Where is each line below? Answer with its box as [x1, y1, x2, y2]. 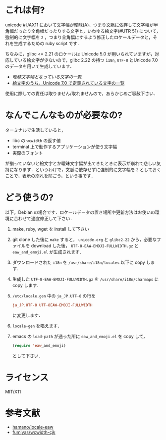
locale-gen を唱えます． [12, 323, 62, 329]
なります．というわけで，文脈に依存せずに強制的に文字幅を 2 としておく [13, 166, 162, 172]
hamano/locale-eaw [12, 424, 54, 430]
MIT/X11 [5, 389, 21, 394]
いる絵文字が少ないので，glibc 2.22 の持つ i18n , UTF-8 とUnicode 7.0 [18, 57, 158, 63]
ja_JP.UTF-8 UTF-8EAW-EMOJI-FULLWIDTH [12, 302, 93, 307]
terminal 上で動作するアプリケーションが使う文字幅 [12, 144, 117, 149]
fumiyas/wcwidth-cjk [12, 429, 55, 436]
